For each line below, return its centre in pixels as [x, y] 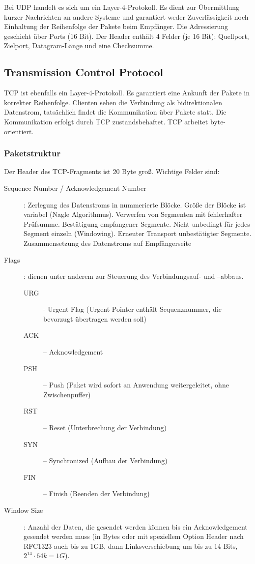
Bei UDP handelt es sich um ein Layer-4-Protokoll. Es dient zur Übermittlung [122, 7]
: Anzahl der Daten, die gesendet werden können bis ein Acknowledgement [136, 526]
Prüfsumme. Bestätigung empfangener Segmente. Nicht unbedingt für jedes [137, 223]
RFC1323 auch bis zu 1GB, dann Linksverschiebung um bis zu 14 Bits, [131, 546]
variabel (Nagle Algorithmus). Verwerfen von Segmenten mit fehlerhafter [133, 214]
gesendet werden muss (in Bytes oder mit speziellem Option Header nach [134, 536]
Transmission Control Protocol [84, 72]
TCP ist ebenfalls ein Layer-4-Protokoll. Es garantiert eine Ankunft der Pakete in [127, 93]
